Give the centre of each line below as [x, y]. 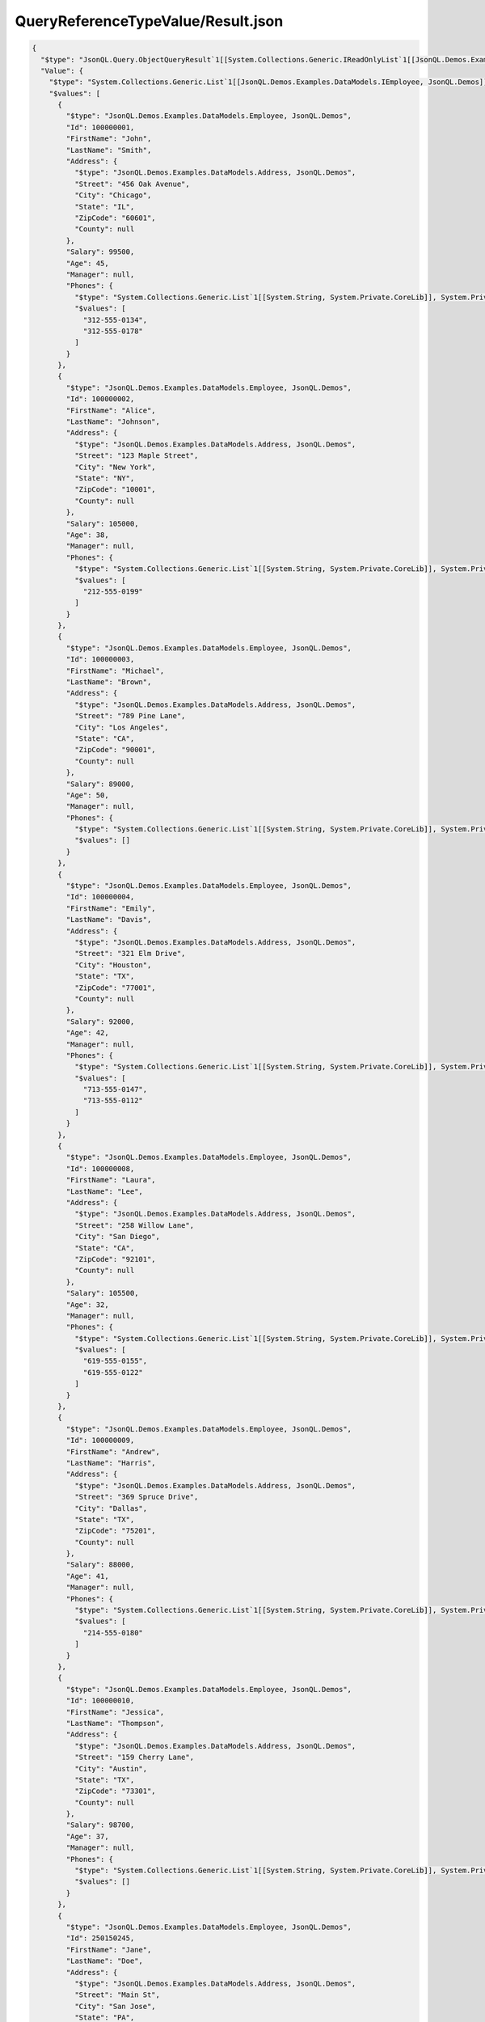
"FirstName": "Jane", [109, 1950]
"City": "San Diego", [117, 1237]
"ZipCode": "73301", [115, 1791]
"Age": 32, [87, 1305]
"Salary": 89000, [100, 784]
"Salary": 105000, [102, 523]
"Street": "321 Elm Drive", [130, 954]
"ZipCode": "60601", [115, 218]
